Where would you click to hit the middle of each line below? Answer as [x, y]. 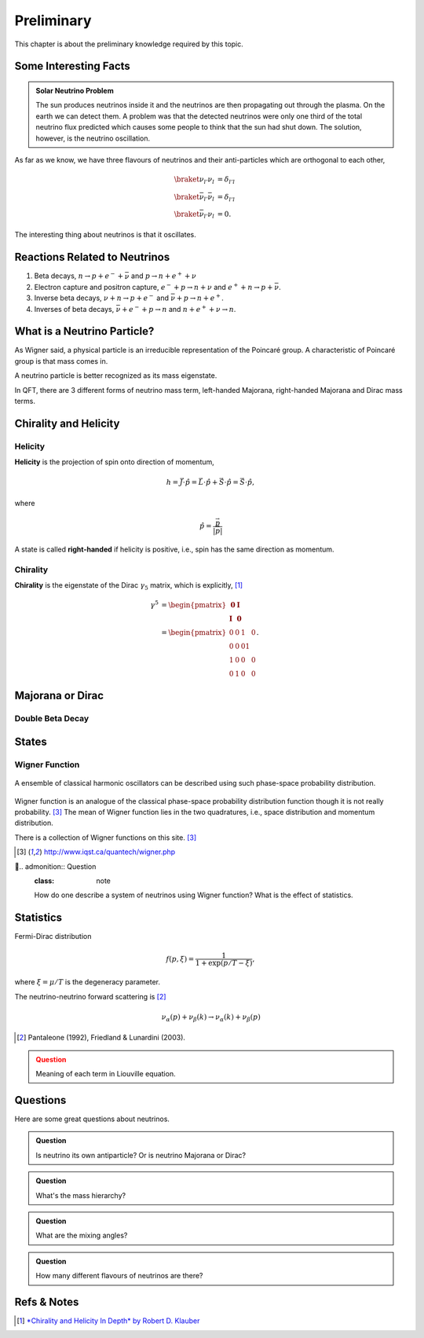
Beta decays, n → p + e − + [79, 275]
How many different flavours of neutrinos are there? [119, 1276]
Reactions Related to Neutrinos [92, 257]
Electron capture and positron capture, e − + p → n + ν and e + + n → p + [154, 286]
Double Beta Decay [52, 719]
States [31, 742]
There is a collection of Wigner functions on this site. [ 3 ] [106, 838]
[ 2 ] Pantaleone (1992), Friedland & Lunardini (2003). [101, 1038]
